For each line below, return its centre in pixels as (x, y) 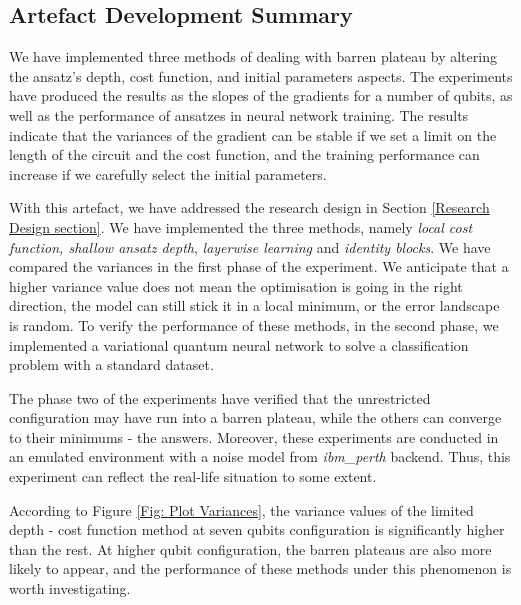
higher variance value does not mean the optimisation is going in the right (236, 285)
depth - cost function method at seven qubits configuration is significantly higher (257, 529)
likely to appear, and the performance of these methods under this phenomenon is (260, 568)
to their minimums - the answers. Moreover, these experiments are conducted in (254, 436)
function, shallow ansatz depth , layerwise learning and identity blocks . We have (250, 246)
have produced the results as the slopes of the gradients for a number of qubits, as (261, 95)
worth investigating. (70, 588)
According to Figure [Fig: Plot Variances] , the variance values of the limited (241, 509)
